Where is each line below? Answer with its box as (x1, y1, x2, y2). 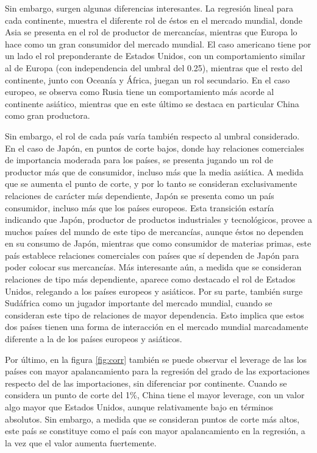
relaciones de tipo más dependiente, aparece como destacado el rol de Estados (5, 273, 296, 286)
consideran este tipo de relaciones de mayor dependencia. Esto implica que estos (5, 308, 304, 321)
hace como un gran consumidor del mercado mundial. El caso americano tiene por (5, 37, 312, 50)
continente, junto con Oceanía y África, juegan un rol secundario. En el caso (5, 73, 290, 86)
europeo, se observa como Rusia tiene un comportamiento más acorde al (5, 85, 274, 98)
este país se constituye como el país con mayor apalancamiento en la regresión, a (5, 424, 305, 437)
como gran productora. (5, 109, 90, 122)
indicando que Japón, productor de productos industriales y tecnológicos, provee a (5, 213, 312, 226)
